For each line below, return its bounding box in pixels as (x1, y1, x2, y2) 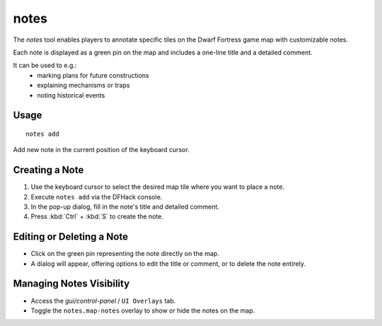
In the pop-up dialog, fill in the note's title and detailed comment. (30, 202, 219, 211)
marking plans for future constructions (37, 71, 149, 79)
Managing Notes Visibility (13, 278, 130, 290)
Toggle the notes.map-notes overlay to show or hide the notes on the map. (30, 306, 255, 315)
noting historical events (37, 91, 105, 99)
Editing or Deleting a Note (13, 231, 129, 243)
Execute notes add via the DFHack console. (30, 192, 163, 201)
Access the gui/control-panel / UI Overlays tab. (30, 296, 176, 305)
